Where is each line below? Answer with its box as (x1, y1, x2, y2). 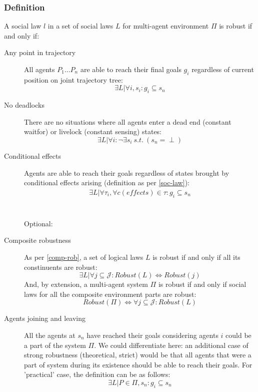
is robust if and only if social (158, 279, 246, 289)
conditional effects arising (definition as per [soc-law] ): (24, 177, 189, 188)
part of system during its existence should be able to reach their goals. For (24, 359, 252, 369)
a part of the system (24, 339, 86, 350)
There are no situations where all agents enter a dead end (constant (24, 116, 231, 127)
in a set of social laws (47, 21, 113, 31)
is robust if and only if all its (152, 251, 240, 262)
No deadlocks (4, 100, 44, 110)
